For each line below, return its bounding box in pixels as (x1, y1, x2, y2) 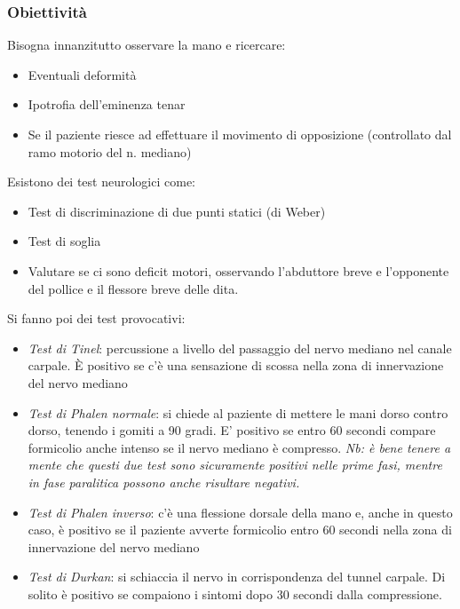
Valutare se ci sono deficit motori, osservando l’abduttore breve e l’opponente (28, 261, 449, 280)
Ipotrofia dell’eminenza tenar (28, 95, 186, 114)
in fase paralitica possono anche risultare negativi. (28, 472, 300, 491)
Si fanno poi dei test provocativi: (7, 309, 186, 328)
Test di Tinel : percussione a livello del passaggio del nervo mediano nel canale (28, 338, 452, 357)
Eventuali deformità (28, 65, 137, 83)
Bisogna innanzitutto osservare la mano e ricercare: (7, 36, 286, 54)
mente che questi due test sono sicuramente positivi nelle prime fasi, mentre (28, 455, 442, 474)
